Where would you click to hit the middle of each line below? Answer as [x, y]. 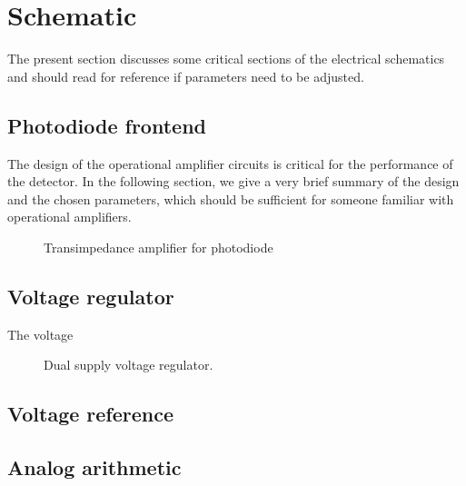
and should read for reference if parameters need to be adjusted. [186, 76]
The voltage [40, 334]
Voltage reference [91, 414]
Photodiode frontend [107, 125]
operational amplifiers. [69, 217]
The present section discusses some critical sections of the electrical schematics [226, 59]
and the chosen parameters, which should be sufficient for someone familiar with [231, 198]
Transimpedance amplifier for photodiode [159, 247]
